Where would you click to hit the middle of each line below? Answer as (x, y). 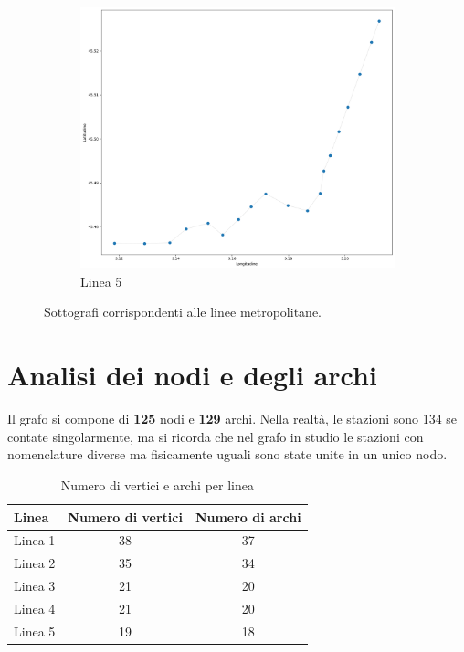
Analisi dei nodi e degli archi (192, 375)
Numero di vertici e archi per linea (157, 484)
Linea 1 (35, 540)
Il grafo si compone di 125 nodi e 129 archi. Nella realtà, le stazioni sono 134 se (232, 419)
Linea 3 (35, 586)
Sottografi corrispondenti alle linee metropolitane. (183, 312)
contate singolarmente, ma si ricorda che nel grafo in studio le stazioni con (216, 436)
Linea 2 (35, 563)
